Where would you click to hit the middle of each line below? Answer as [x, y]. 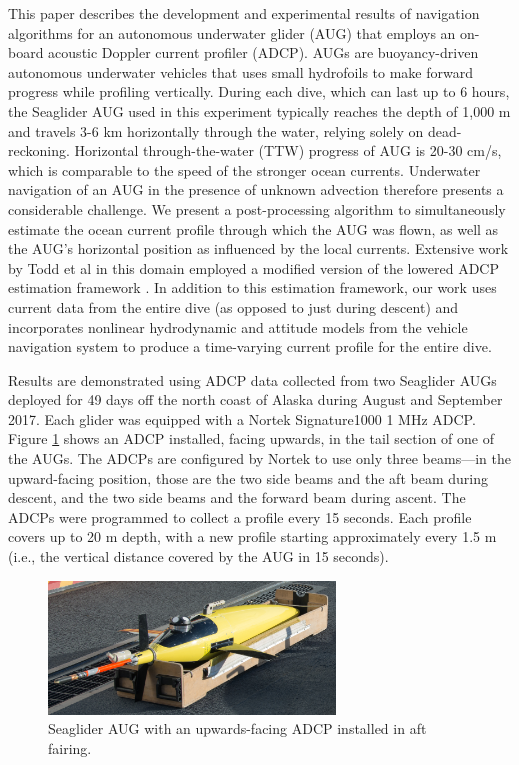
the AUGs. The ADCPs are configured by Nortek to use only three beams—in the [259, 458]
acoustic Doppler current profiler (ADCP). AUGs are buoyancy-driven [263, 52]
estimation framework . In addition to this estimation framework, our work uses [252, 287]
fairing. [70, 747]
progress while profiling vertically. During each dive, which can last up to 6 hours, [259, 91]
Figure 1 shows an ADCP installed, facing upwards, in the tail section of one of [251, 438]
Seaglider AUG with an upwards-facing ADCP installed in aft [237, 728]
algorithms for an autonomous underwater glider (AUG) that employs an [232, 32]
